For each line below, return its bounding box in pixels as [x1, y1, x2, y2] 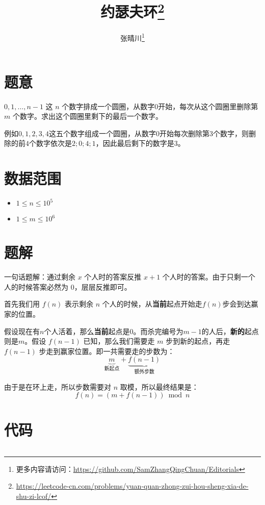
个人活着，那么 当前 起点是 [44, 325, 130, 336]
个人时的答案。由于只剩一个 [162, 271, 255, 282]
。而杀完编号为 [133, 325, 183, 336]
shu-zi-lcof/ [16, 490, 51, 501]
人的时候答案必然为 [4, 281, 68, 292]
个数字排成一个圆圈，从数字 [62, 100, 155, 111]
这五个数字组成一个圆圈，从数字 [48, 128, 156, 138]
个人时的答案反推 [84, 271, 142, 282]
